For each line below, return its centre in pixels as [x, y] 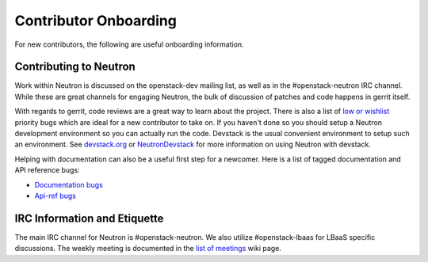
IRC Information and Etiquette [89, 218]
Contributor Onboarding [96, 21]
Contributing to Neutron [75, 67]
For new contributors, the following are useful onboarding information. [130, 44]
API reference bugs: [47, 170]
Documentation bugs [69, 184]
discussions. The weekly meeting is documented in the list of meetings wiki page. [148, 249]
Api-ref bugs [55, 196]
